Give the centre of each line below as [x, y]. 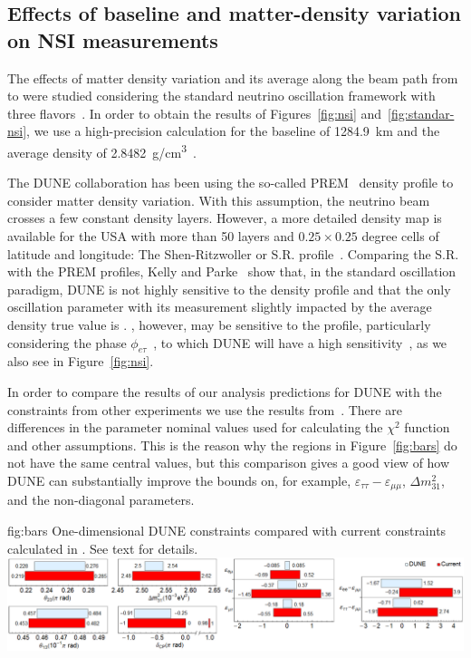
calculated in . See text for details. [103, 548]
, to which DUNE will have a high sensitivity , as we [300, 342]
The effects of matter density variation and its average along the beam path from [233, 77]
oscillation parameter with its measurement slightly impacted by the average [220, 307]
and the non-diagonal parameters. [101, 500]
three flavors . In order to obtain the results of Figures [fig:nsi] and [195, 113]
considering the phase [67, 342]
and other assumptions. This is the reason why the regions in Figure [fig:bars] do [232, 445]
